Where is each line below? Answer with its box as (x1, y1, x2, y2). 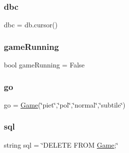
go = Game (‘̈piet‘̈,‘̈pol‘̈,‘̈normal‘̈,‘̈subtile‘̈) (4, 99, 126, 109)
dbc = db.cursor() (4, 20, 58, 30)
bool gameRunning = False (4, 60, 85, 70)
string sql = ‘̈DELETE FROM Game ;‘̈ (4, 139, 118, 150)
